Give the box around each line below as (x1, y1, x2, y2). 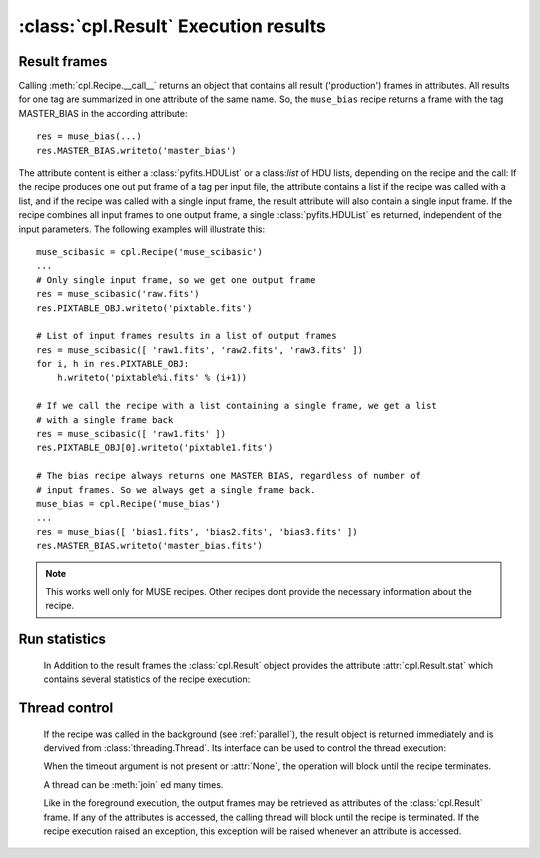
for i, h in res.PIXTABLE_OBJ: (36, 358, 190, 370)
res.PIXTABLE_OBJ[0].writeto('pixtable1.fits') (36, 442, 274, 454)
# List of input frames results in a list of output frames (36, 330, 337, 342)
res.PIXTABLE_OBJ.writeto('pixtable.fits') (36, 302, 253, 314)
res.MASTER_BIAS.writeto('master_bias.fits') (36, 540, 264, 552)
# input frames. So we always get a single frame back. (36, 484, 316, 495)
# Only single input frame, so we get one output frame (36, 274, 316, 285)
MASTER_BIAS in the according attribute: (18, 107, 188, 119)
